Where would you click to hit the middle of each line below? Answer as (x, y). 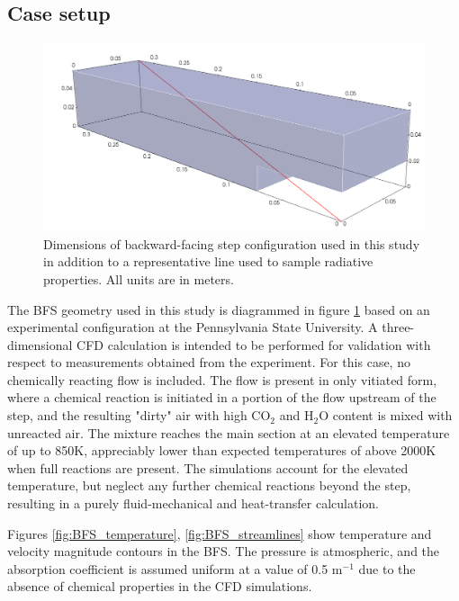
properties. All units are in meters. (139, 278)
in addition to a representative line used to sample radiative (208, 261)
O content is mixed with (386, 415)
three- (398, 327)
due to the (387, 568)
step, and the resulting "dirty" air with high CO (139, 415)
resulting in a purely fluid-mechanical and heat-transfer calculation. (193, 503)
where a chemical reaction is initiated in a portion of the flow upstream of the (222, 397)
